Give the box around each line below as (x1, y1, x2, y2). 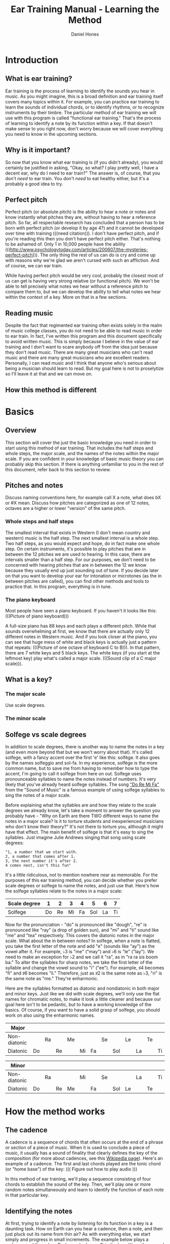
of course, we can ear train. (5, 263, 63, 269)
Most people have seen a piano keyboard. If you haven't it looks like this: (5, 607, 157, 613)
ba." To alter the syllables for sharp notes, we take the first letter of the (5, 959, 153, 965)
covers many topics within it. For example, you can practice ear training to (5, 98, 159, 105)
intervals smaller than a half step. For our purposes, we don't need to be (5, 557, 156, 563)
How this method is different (5, 386, 97, 394)
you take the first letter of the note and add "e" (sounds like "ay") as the (5, 943, 155, 949)
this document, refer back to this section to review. (5, 466, 111, 472)
